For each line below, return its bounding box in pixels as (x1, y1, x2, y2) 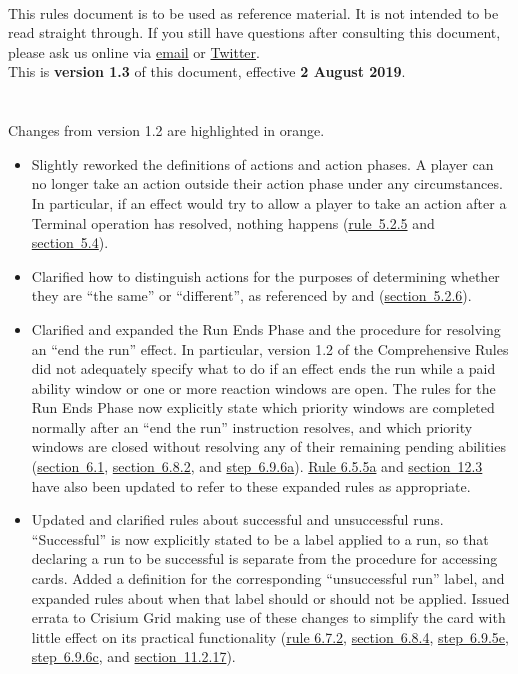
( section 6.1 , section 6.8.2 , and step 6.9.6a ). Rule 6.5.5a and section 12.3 (31, 456, 483, 477)
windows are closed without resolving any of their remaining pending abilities (31, 436, 506, 457)
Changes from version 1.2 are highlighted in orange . (8, 120, 325, 141)
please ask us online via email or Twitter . (8, 41, 260, 62)
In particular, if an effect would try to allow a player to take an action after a (31, 192, 507, 213)
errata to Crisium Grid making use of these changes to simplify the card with (31, 607, 506, 628)
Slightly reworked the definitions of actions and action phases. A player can (31, 153, 494, 174)
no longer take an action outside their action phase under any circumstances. (31, 173, 503, 194)
